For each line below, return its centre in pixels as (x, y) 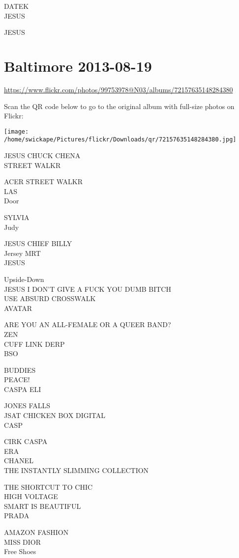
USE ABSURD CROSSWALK (50, 298)
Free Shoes (20, 551)
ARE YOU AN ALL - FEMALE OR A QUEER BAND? (88, 324)
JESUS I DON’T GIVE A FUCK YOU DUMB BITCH (88, 289)
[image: (16, 131)
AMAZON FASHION (36, 532)
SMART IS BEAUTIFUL (43, 506)
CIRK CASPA (26, 441)
